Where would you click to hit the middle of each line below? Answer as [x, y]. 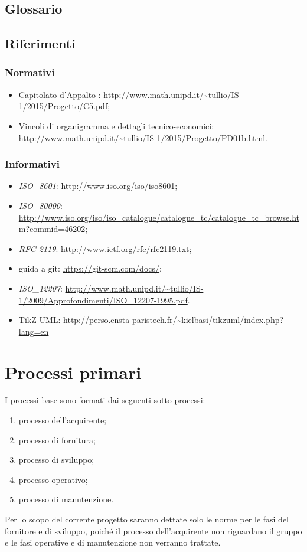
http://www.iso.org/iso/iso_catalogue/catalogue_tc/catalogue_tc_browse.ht [159, 217]
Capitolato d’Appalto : [60, 94]
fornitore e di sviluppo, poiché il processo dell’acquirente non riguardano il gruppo [153, 530]
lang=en [34, 331]
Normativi [30, 72]
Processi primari [73, 372]
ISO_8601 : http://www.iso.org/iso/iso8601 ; [98, 186]
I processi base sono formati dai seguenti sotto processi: [105, 400]
